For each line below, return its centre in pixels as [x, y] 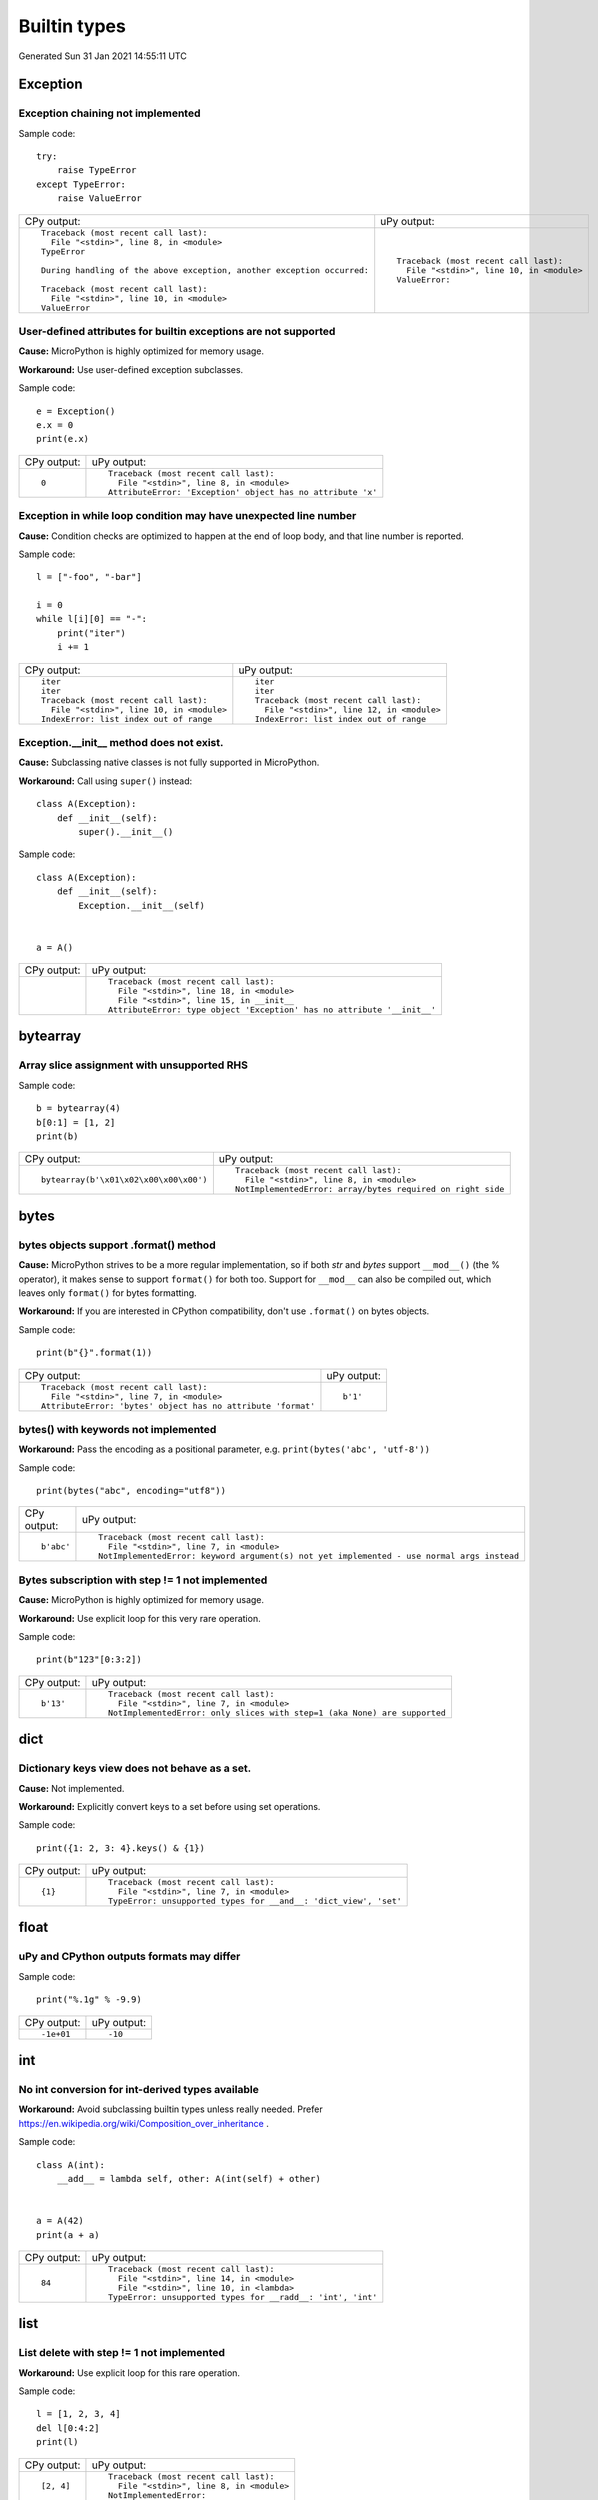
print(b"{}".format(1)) [94, 1353]
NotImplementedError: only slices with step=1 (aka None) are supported [277, 1712]
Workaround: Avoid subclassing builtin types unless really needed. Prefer [171, 2109]
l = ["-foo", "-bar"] [89, 577]
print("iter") [91, 633]
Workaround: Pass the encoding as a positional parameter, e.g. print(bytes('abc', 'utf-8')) [224, 1449]
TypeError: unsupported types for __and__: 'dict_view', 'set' [255, 1901]
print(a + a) [68, 2234]
